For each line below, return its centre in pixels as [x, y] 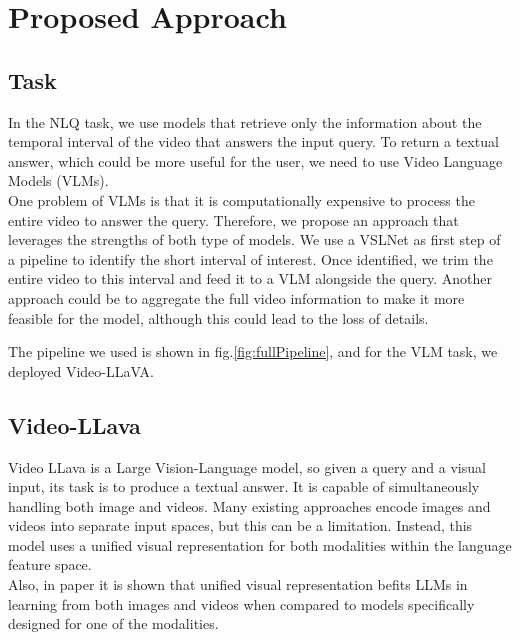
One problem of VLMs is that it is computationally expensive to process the [241, 199]
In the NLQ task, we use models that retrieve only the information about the [245, 121]
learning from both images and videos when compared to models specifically [241, 603]
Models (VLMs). [58, 180]
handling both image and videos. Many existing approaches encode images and [249, 505]
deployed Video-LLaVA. [81, 370]
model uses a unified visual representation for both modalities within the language [260, 544]
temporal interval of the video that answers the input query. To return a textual [253, 141]
